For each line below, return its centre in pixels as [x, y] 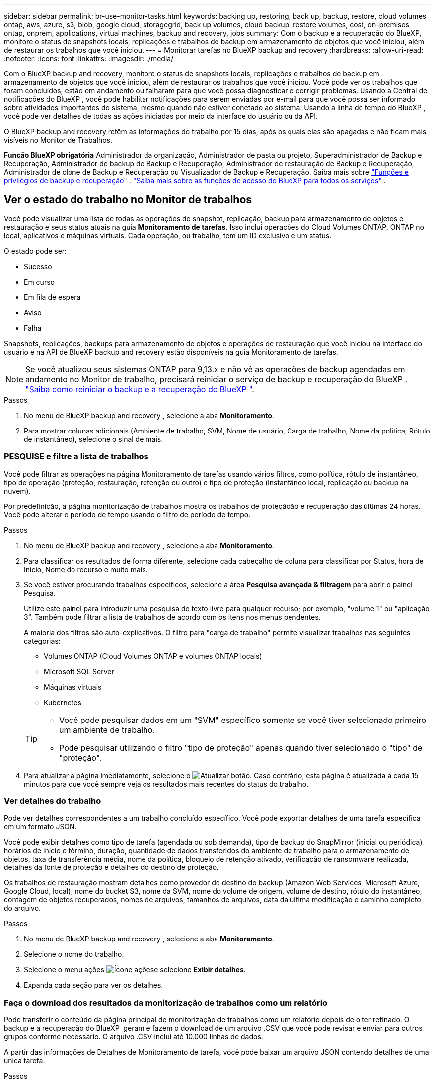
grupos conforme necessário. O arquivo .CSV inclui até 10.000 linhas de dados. [134, 1037]
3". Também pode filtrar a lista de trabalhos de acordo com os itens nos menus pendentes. [172, 617]
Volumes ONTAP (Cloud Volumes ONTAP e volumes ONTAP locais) [153, 656]
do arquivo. [23, 908]
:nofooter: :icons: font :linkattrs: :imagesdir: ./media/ [89, 58]
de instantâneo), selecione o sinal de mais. [94, 439]
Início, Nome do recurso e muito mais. [86, 569]
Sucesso [38, 266]
